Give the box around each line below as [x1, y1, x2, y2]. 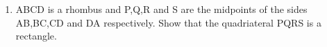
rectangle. [15, 29, 57, 43]
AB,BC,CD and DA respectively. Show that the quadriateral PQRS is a [15, 15, 321, 29]
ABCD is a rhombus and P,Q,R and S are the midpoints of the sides [15, 2, 308, 16]
